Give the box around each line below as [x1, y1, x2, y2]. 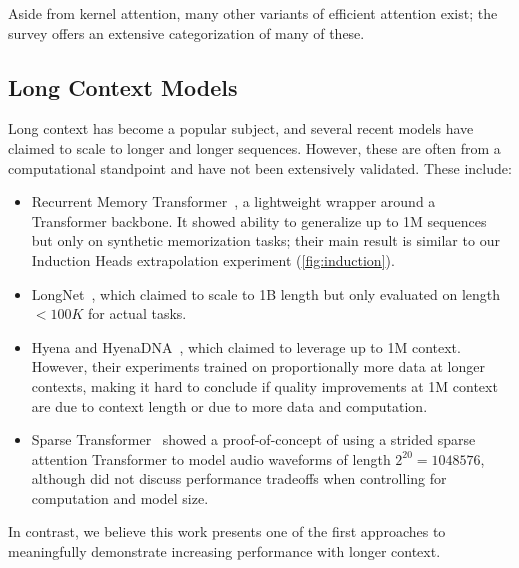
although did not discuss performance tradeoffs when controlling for [31, 468, 447, 489]
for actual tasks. [88, 303, 187, 324]
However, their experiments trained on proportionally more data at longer [31, 356, 485, 377]
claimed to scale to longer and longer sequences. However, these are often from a [8, 137, 501, 158]
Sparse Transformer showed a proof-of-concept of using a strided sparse [31, 429, 476, 450]
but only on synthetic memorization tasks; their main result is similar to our [31, 230, 500, 251]
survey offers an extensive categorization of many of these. [8, 22, 365, 43]
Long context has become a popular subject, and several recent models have [8, 118, 474, 139]
